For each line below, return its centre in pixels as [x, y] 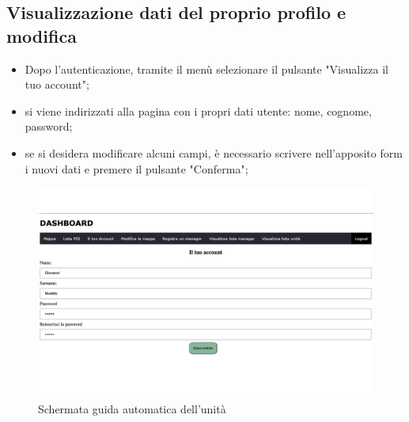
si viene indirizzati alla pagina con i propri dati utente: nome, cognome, [198, 110]
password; [49, 126]
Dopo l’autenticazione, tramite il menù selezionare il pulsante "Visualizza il [206, 68]
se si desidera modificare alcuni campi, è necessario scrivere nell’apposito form [214, 152]
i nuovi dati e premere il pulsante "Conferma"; [136, 168]
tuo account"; [57, 84]
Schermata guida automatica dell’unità [132, 408]
